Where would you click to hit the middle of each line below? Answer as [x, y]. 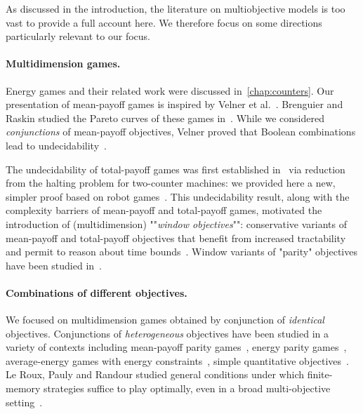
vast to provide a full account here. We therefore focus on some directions [164, 22]
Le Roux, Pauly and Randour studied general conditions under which [155, 374]
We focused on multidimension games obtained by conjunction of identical [165, 320]
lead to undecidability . [56, 145]
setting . [24, 402]
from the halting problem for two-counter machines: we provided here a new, [171, 183]
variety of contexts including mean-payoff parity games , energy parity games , [176, 347]
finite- [320, 374]
